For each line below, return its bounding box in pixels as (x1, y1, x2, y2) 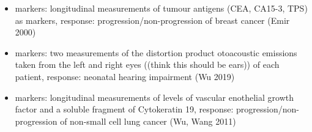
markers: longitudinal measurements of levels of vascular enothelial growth (15, 90, 294, 103)
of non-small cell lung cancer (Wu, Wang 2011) (60, 114, 236, 127)
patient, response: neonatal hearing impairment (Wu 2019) (15, 70, 235, 82)
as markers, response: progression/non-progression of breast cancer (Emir (15, 13, 290, 26)
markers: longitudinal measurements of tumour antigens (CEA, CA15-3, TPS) (15, 2, 308, 14)
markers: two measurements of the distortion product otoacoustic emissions (15, 46, 297, 59)
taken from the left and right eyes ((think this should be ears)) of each (15, 58, 280, 71)
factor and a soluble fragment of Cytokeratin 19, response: (15, 103, 234, 116)
